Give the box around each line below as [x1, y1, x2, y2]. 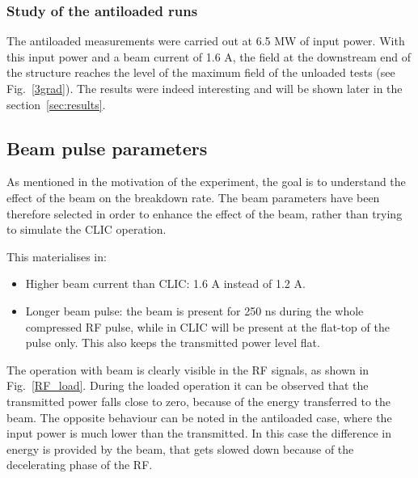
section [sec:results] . [6, 95, 106, 112]
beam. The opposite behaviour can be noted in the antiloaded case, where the [6, 408, 392, 425]
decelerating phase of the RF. [6, 456, 153, 473]
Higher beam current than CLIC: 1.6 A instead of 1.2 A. [25, 275, 306, 292]
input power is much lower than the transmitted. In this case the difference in [6, 425, 392, 442]
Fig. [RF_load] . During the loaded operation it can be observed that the [6, 377, 369, 394]
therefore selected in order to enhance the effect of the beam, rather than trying [6, 205, 403, 222]
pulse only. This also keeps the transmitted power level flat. [25, 334, 320, 351]
